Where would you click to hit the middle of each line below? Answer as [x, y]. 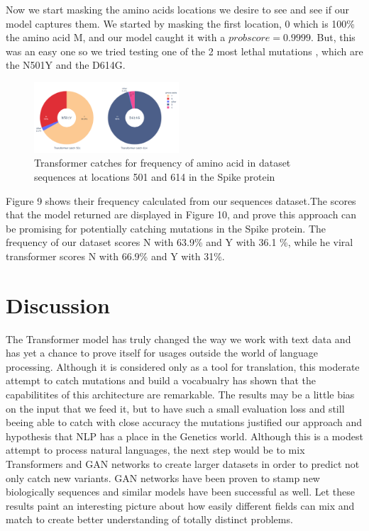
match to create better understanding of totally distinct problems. [149, 519]
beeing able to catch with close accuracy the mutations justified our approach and [184, 422]
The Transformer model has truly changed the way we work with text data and [178, 339]
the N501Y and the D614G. [66, 65]
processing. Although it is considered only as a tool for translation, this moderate [183, 366]
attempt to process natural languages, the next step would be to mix [155, 450]
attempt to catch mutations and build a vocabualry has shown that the [161, 380]
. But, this [333, 37]
